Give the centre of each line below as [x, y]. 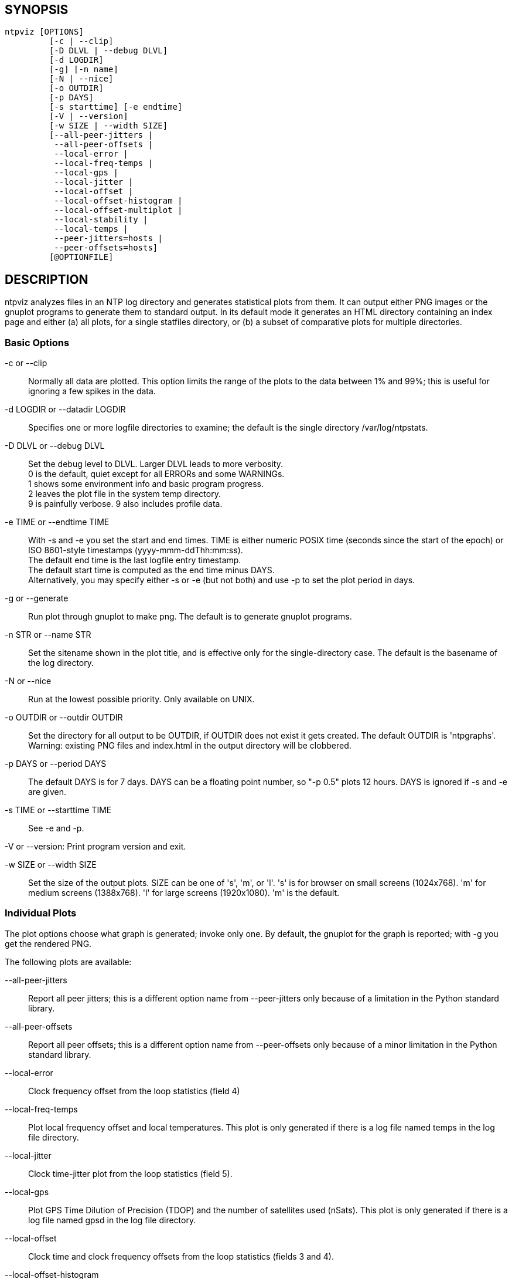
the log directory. [61, 663]
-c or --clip [26, 363]
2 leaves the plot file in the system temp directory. [124, 494]
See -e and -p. [56, 828]
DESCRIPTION [47, 279]
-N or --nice [28, 681]
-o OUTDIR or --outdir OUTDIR [64, 718]
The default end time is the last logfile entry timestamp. [135, 560]
